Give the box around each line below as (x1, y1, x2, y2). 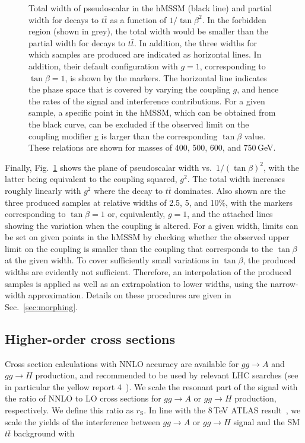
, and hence (237, 83, 279, 95)
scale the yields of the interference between (5, 415, 160, 428)
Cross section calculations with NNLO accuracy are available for (5, 357, 239, 369)
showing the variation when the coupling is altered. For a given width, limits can (5, 219, 298, 231)
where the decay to (94, 184, 163, 196)
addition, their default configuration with (28, 59, 178, 72)
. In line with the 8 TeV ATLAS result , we (144, 404, 301, 416)
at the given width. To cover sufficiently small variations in (5, 254, 219, 266)
